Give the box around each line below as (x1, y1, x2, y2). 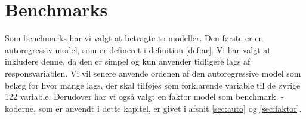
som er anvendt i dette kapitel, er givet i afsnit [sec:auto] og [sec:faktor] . (38, 102, 302, 114)
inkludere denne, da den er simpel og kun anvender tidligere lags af (5, 55, 251, 68)
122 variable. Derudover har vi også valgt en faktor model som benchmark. (5, 90, 279, 103)
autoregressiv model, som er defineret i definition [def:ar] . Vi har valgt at (5, 43, 271, 56)
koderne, (5, 102, 36, 114)
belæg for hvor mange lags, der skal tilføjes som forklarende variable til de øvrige (5, 78, 301, 91)
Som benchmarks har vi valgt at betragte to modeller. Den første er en (5, 32, 264, 44)
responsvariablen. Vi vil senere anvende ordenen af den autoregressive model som (5, 66, 301, 79)
